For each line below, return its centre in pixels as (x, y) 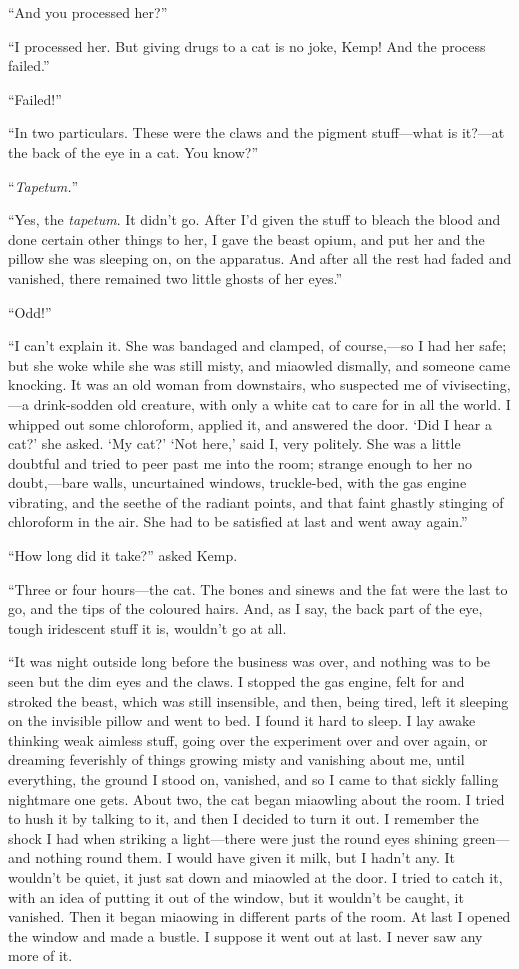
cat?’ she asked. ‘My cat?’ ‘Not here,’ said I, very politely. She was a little (234, 443)
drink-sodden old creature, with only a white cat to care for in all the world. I (272, 403)
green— (486, 837)
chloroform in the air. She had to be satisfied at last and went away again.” (238, 521)
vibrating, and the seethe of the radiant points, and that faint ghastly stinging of (256, 501)
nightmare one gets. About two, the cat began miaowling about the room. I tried (256, 798)
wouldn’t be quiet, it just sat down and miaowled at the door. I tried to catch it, (255, 876)
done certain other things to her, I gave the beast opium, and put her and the (246, 238)
